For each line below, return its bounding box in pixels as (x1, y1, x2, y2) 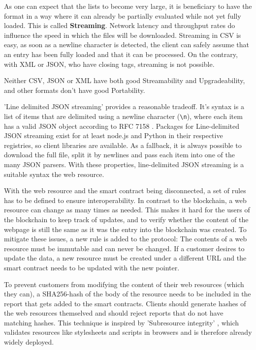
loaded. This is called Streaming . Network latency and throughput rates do (4, 20, 235, 30)
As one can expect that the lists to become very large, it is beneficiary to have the (4, 1, 252, 11)
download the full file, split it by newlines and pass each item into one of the (4, 149, 235, 160)
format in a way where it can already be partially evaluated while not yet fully (4, 10, 241, 21)
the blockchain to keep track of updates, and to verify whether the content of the (4, 214, 249, 224)
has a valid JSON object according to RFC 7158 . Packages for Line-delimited (4, 120, 239, 131)
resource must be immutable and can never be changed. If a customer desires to (4, 243, 245, 253)
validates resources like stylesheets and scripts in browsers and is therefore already (4, 327, 252, 337)
